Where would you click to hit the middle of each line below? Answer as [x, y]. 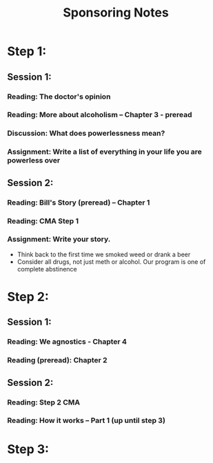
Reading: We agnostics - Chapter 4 [67, 342]
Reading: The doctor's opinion [59, 96]
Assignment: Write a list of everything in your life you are [104, 152]
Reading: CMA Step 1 [43, 220]
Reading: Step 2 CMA [44, 402]
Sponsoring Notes [116, 13]
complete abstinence [47, 269]
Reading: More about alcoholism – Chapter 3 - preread [100, 115]
